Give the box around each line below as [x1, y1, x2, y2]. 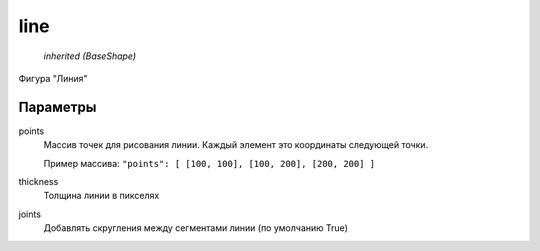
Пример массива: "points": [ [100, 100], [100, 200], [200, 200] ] [43, 157, 375, 169]
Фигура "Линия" [18, 72, 89, 84]
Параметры [18, 98, 97, 115]
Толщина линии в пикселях [43, 190, 160, 202]
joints [18, 208, 42, 220]
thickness [18, 176, 59, 188]
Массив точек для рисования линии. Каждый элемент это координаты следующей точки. [43, 139, 429, 151]
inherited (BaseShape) [43, 50, 137, 62]
